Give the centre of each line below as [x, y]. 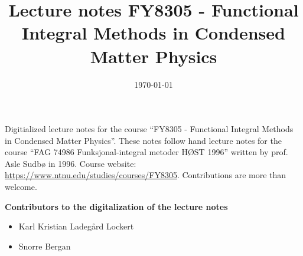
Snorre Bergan [45, 246]
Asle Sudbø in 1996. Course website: [71, 163]
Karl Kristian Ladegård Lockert [76, 226]
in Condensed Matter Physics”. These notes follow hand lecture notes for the [143, 140]
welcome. [21, 187]
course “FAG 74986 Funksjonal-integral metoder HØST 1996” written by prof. [146, 152]
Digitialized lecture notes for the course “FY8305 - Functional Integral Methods [149, 129]
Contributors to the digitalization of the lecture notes [116, 206]
